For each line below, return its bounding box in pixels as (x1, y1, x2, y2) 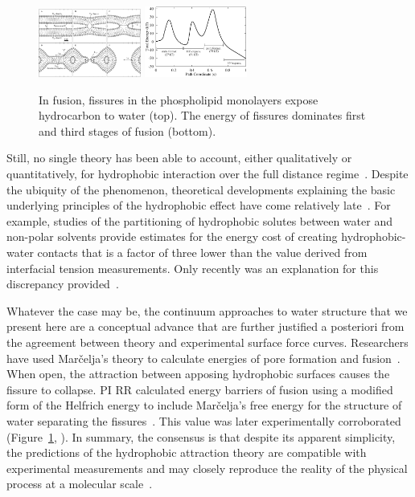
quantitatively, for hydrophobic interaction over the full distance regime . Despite (6, 165, 409, 182)
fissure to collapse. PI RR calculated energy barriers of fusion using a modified (6, 381, 393, 397)
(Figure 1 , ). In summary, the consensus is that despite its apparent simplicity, (6, 428, 396, 445)
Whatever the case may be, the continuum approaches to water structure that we (6, 302, 408, 319)
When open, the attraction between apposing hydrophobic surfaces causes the (6, 365, 390, 382)
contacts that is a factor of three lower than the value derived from (37, 244, 368, 261)
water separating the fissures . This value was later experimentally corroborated (6, 412, 401, 429)
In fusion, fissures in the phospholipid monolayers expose (39, 91, 318, 108)
